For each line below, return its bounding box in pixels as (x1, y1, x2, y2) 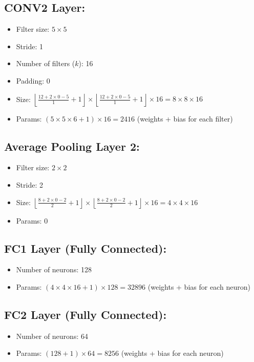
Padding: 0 (16, 75, 50, 86)
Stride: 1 (16, 41, 43, 51)
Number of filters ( (16, 58, 75, 69)
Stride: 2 (16, 179, 43, 190)
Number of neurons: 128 (16, 264, 92, 275)
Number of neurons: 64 (16, 330, 88, 341)
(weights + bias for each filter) (137, 113, 233, 124)
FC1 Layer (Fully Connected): (4, 240, 167, 256)
